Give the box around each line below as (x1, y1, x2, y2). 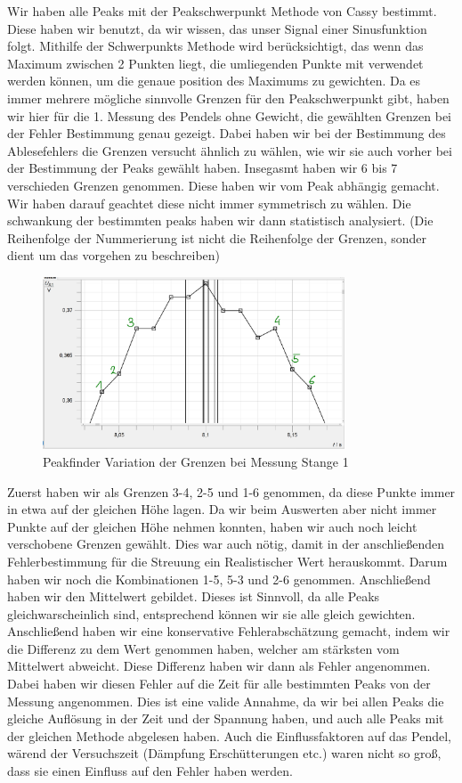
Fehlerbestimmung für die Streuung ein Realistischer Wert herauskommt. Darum (7, 551, 448, 570)
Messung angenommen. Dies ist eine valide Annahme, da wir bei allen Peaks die (7, 691, 444, 710)
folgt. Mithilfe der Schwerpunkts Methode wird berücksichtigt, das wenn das (7, 37, 424, 55)
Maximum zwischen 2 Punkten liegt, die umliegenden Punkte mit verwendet (7, 53, 424, 72)
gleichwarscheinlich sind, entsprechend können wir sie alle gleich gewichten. (7, 604, 416, 623)
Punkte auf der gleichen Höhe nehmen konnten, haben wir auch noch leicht (7, 517, 417, 535)
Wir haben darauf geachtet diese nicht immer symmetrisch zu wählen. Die (7, 193, 411, 212)
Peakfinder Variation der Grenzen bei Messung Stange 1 (43, 452, 349, 470)
